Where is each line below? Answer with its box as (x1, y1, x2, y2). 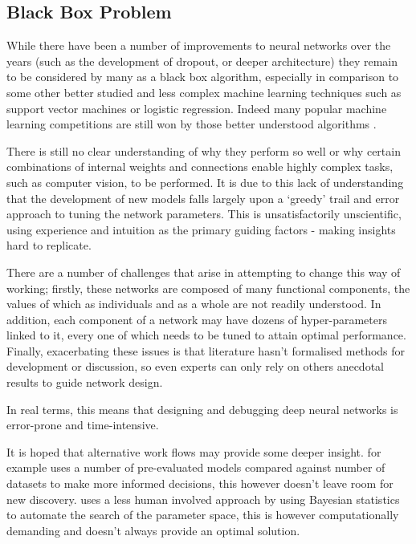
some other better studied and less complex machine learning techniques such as (6, 83, 402, 100)
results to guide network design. (6, 374, 163, 391)
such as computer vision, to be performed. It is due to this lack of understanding (6, 173, 404, 190)
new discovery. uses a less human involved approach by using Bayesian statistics (6, 490, 400, 507)
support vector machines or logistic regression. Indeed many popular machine (6, 99, 387, 116)
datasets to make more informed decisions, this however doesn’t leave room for (6, 475, 394, 492)
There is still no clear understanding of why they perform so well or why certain (6, 142, 401, 159)
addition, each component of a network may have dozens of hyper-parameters (6, 311, 387, 327)
